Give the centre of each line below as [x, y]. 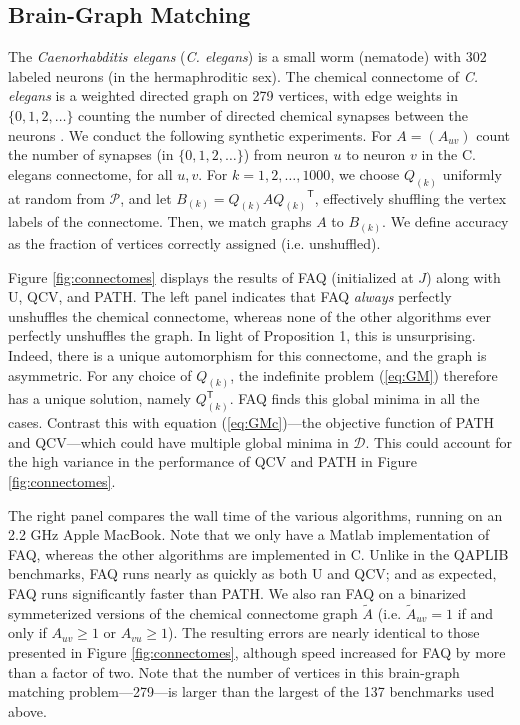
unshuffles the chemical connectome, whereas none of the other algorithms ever [250, 315]
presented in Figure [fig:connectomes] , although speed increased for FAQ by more [257, 652]
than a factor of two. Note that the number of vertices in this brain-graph [234, 671]
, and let [146, 197]
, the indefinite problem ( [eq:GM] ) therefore [364, 374]
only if [27, 632]
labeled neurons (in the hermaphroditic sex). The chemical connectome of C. [243, 75]
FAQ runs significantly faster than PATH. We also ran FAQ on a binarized [237, 593]
